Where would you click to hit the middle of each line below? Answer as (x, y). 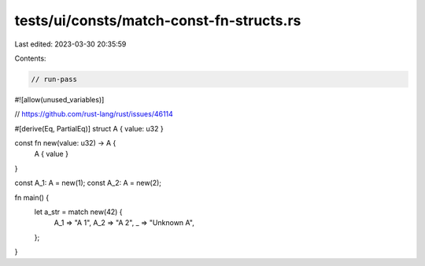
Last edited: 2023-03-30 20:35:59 (70, 44)
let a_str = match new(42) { (78, 212)
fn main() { (32, 198)
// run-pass (54, 79)
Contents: (30, 58)
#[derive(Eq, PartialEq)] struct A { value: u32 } (89, 128)
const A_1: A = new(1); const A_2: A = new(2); (88, 183)
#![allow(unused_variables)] (59, 99)
